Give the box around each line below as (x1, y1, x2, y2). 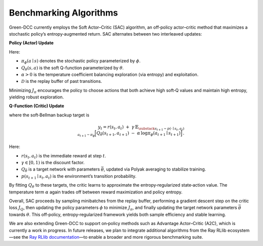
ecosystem (227, 227, 250, 233)
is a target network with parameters (28, 166, 100, 172)
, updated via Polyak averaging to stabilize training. (104, 166, 207, 172)
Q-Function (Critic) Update (9, 103, 64, 109)
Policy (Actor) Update (9, 40, 54, 46)
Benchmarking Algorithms (9, 7, 118, 18)
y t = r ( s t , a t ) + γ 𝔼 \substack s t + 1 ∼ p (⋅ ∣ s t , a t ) (97, 124, 185, 132)
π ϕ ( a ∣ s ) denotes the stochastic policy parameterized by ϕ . (21, 58, 141, 65)
